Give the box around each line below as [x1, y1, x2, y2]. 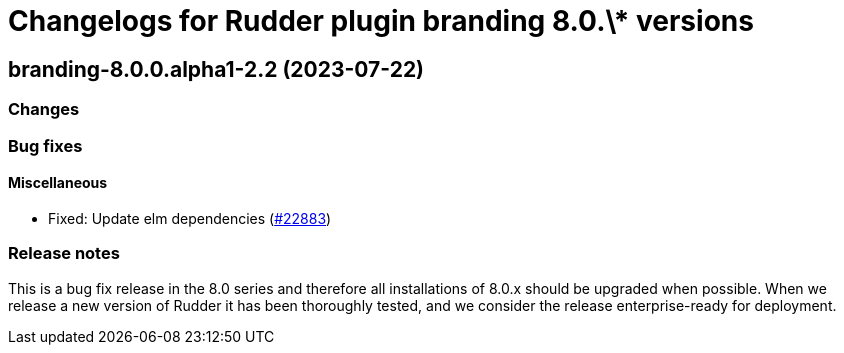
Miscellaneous [8, 174, 108, 192]
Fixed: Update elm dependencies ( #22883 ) [48, 209, 332, 227]
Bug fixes [8, 135, 83, 156]
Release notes [8, 243, 120, 264]
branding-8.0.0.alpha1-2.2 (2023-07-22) [8, 56, 425, 82]
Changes [8, 99, 80, 120]
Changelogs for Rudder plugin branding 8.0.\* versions [8, 4, 754, 38]
